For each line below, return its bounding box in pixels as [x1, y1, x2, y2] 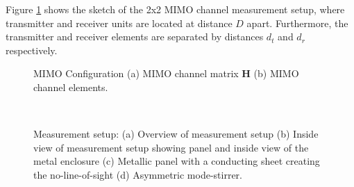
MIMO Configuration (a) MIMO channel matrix [33, 66, 239, 81]
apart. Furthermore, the [246, 15, 348, 30]
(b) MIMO [253, 66, 299, 81]
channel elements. [33, 79, 108, 94]
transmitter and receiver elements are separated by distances [6, 29, 264, 44]
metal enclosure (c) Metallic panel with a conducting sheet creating [33, 154, 320, 168]
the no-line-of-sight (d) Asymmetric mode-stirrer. [33, 167, 242, 181]
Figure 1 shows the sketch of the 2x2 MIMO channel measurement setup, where [6, 2, 345, 16]
